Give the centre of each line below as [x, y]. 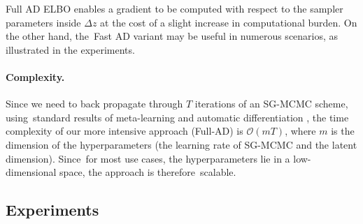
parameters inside [43, 22]
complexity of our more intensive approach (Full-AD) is [124, 131]
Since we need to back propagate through [94, 104]
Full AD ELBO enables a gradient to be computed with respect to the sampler [175, 8]
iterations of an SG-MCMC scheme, [271, 104]
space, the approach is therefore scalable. [148, 172]
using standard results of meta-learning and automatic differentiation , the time [177, 117]
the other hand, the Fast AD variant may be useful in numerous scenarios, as [172, 36]
